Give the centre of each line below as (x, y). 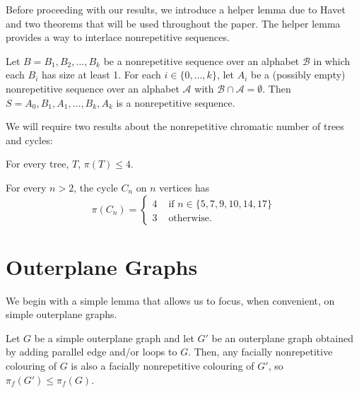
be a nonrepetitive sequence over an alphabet (201, 60)
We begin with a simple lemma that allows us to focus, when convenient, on (170, 300)
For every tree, (37, 164)
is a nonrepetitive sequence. (176, 102)
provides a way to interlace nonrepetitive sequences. (118, 37)
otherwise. (190, 218)
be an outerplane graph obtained (282, 338)
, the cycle (96, 187)
